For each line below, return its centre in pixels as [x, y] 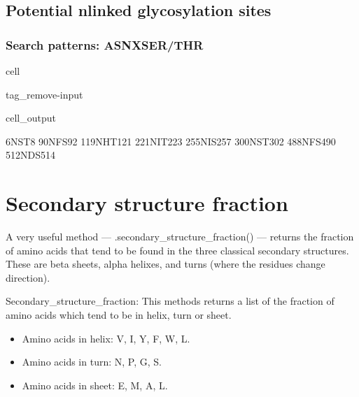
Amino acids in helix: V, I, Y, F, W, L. [106, 338]
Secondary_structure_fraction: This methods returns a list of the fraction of [170, 301]
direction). [28, 277]
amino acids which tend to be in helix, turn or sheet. [119, 315]
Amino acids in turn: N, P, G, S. [92, 362]
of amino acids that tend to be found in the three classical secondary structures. [177, 250]
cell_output [31, 118]
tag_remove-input [44, 94]
